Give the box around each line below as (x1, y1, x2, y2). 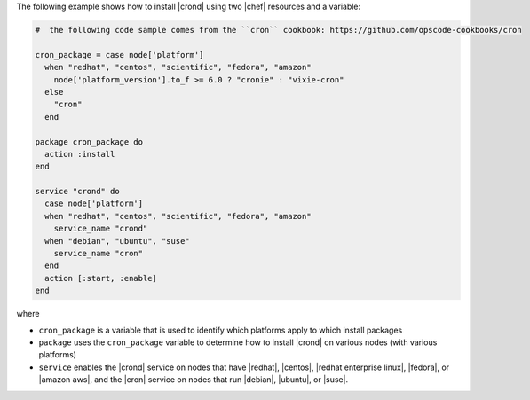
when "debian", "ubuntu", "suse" (44, 236, 190, 246)
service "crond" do (35, 186, 120, 197)
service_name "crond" (53, 224, 148, 234)
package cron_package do (35, 137, 144, 146)
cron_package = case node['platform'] (35, 50, 204, 59)
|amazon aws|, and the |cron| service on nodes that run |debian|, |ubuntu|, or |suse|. (38, 374, 349, 385)
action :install (44, 149, 115, 159)
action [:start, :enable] (44, 273, 157, 283)
